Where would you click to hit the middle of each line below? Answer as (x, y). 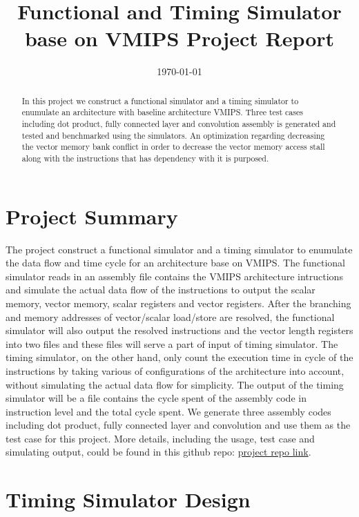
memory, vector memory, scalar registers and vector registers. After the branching (178, 303)
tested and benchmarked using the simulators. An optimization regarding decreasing (173, 135)
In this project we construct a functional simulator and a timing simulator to (160, 100)
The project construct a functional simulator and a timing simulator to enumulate (179, 249)
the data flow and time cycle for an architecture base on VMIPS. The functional (175, 263)
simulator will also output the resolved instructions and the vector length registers (179, 330)
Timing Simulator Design (128, 499)
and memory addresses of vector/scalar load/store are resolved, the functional (170, 316)
